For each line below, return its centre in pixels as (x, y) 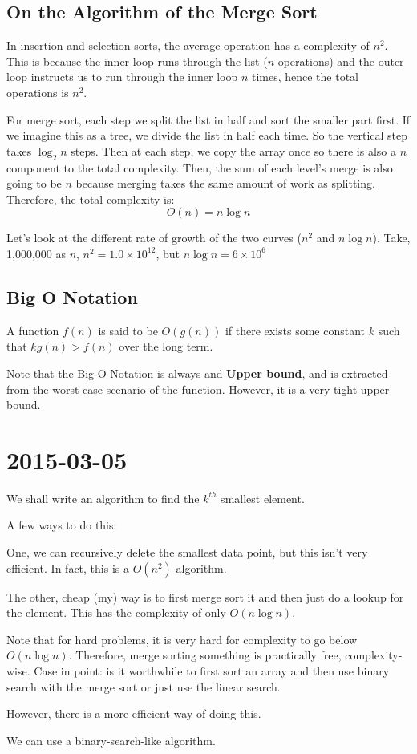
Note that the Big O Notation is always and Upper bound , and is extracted (197, 373)
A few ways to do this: (62, 525)
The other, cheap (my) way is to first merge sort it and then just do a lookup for (205, 596)
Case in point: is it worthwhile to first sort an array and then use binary (212, 670)
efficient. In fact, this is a (68, 568)
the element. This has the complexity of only (116, 612)
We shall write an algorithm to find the (103, 498)
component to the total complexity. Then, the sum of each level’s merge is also (200, 167)
